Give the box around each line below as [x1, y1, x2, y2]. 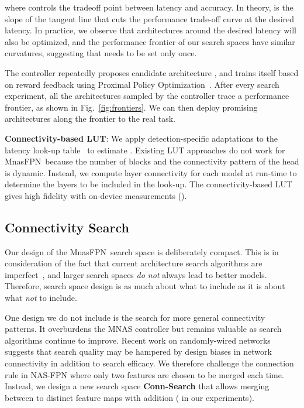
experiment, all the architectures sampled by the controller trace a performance [5, 90, 289, 102]
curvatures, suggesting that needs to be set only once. [5, 47, 197, 59]
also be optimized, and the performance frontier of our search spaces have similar [5, 35, 295, 47]
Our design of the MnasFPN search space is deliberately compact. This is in [5, 245, 279, 258]
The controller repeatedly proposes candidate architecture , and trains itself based [5, 66, 299, 78]
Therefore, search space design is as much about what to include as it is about [5, 280, 285, 292]
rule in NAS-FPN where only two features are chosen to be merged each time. [5, 368, 284, 380]
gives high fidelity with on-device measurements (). [5, 189, 187, 201]
